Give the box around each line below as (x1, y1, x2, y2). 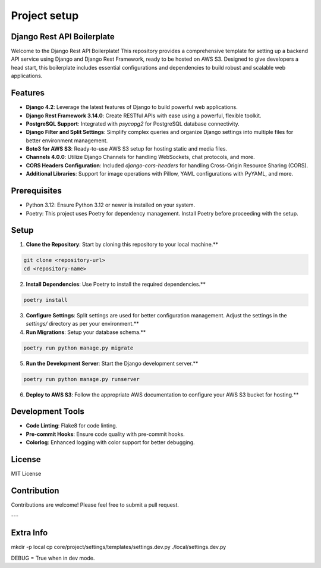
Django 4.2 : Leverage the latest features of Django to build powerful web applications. (26, 104, 238, 111)
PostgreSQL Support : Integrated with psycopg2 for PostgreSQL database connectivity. (26, 120, 240, 127)
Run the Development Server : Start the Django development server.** (26, 360, 199, 367)
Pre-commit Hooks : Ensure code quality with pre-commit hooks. (26, 430, 185, 438)
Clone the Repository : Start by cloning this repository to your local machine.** (26, 241, 219, 248)
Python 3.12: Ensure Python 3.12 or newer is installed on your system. (26, 201, 196, 208)
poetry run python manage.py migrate (23, 344, 134, 351)
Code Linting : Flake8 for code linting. (26, 422, 118, 429)
